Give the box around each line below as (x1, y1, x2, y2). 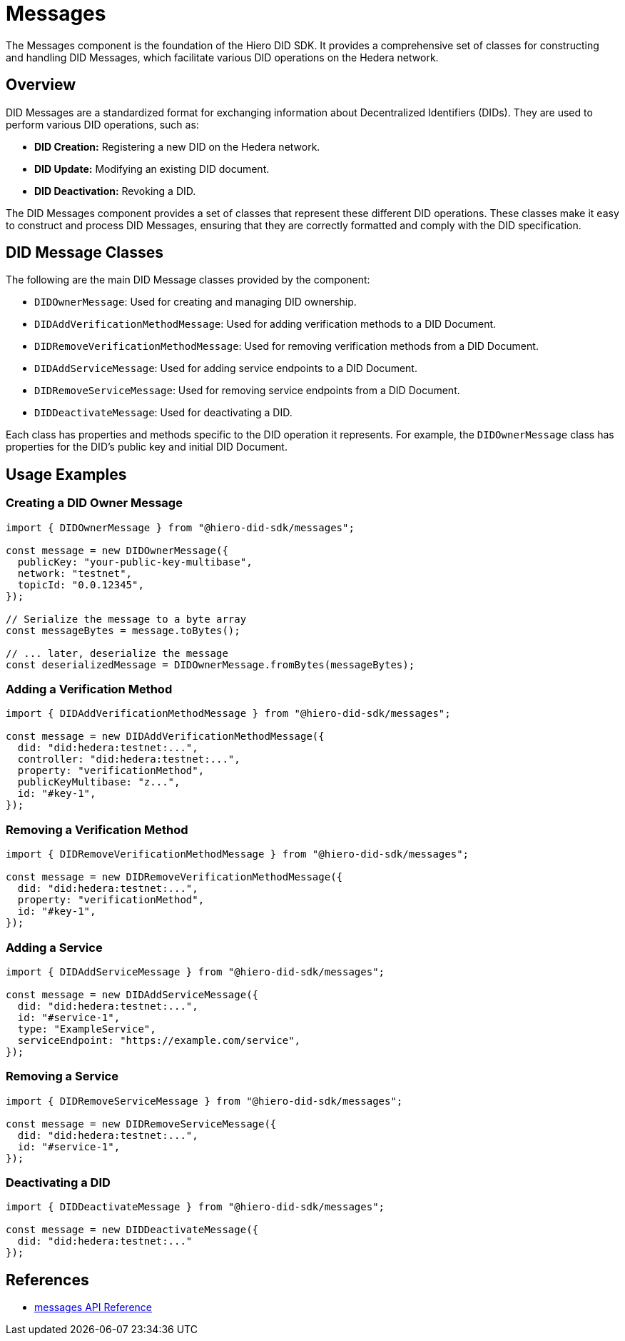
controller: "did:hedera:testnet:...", (17, 753, 240, 765)
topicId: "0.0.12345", (17, 578, 144, 591)
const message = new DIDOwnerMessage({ (6, 544, 228, 556)
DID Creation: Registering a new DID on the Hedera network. (34, 140, 320, 153)
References (6, 1270, 89, 1289)
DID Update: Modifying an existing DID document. (34, 162, 270, 175)
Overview (6, 76, 76, 94)
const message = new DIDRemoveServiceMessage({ (6, 1117, 277, 1130)
